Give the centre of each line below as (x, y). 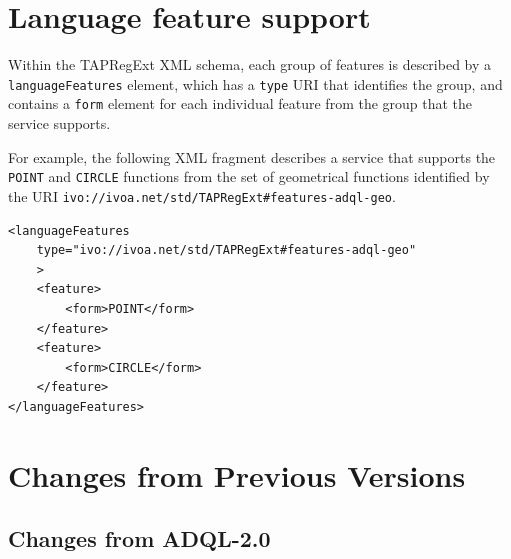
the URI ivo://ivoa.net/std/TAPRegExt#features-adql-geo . (202, 195)
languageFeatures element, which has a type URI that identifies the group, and (255, 83)
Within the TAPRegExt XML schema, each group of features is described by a (250, 64)
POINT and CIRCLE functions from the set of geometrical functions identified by (249, 176)
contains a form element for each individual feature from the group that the (240, 103)
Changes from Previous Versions (237, 474)
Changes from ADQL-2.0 (139, 538)
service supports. (59, 123)
